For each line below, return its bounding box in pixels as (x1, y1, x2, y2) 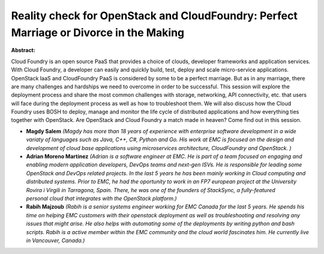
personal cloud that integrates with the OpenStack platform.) (26, 195, 177, 202)
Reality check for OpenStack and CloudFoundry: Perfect (11, 9, 298, 22)
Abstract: (11, 47, 35, 54)
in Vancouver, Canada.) (26, 237, 85, 244)
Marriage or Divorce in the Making (11, 26, 185, 39)
